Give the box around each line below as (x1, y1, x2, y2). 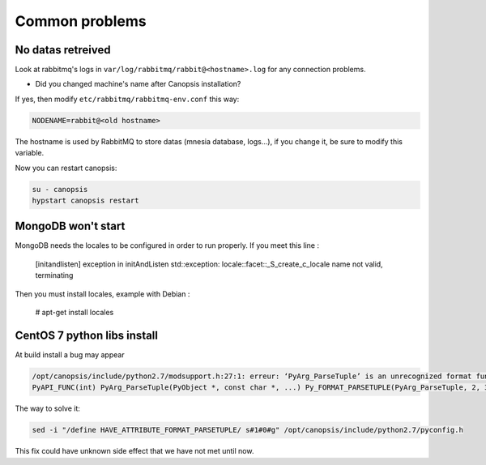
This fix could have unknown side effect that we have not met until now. (15, 446, 254, 456)
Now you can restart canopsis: (15, 163, 117, 173)
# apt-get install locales (35, 308, 114, 318)
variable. (15, 148, 45, 158)
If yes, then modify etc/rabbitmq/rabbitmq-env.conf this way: (15, 94, 240, 104)
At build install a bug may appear (15, 349, 125, 360)
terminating (35, 271, 74, 280)
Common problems (15, 12, 147, 30)
